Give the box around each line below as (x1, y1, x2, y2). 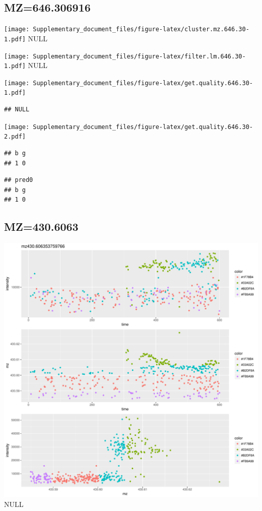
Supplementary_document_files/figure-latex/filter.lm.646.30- (33, 52, 246, 60)
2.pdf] (4, 133, 26, 141)
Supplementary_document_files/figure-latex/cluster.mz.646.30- (33, 26, 249, 33)
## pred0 (4, 176, 33, 184)
